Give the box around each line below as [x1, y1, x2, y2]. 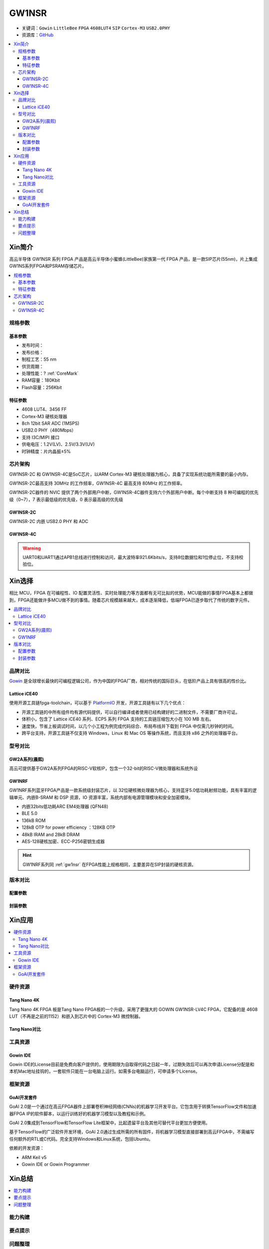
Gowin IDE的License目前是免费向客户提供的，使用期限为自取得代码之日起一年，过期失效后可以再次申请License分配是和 [9, 1061, 255, 1067]
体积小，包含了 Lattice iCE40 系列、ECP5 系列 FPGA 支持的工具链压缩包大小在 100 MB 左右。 [21, 716, 214, 722]
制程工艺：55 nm [21, 356, 57, 362]
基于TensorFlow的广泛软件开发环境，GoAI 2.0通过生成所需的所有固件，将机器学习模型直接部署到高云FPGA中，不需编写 [9, 1129, 255, 1135]
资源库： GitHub [21, 31, 54, 37]
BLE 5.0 [21, 810, 37, 816]
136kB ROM [21, 817, 46, 823]
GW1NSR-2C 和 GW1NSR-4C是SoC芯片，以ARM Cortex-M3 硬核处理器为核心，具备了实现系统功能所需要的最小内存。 [9, 471, 251, 477]
